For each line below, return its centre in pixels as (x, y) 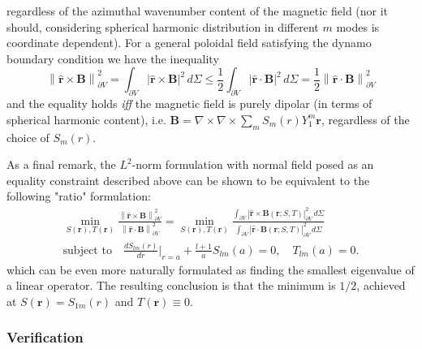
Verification (45, 337)
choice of (28, 137)
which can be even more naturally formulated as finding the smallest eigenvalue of (211, 269)
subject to (87, 250)
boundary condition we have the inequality (113, 58)
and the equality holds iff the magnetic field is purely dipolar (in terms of (189, 103)
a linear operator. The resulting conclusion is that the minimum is (171, 285)
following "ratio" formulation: (79, 196)
